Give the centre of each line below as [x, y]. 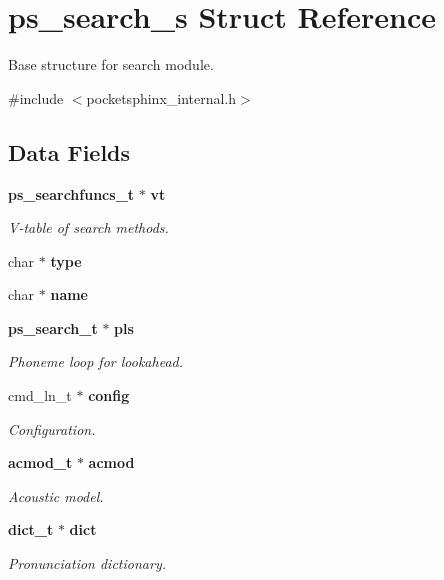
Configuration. [52, 428]
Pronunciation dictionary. [87, 563]
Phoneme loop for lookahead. [95, 361]
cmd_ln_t [40, 395]
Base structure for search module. [111, 64]
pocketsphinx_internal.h [161, 97]
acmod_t [40, 462]
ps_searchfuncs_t [71, 193]
